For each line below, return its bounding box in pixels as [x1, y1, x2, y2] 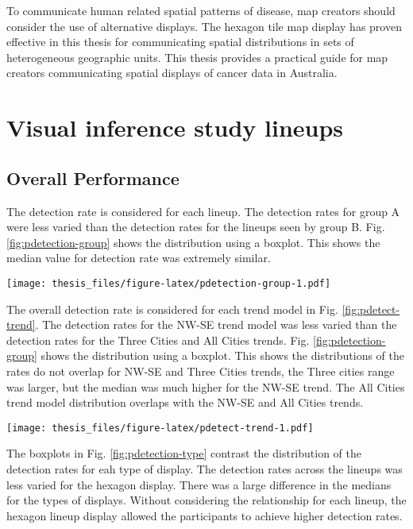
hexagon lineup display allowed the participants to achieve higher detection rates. [6, 507, 403, 523]
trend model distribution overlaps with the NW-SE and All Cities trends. [6, 394, 364, 411]
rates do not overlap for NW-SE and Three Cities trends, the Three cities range [6, 362, 395, 379]
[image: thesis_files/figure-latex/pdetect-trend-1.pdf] [6, 422, 314, 434]
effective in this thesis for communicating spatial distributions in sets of [6, 33, 354, 50]
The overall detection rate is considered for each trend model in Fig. [6, 300, 338, 317]
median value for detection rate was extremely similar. [6, 249, 271, 266]
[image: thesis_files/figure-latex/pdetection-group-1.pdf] [6, 277, 331, 289]
